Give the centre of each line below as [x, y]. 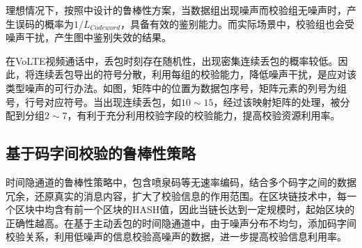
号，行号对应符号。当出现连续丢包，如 [93, 101]
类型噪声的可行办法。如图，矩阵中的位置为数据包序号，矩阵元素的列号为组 [176, 87]
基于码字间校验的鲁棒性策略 [101, 153]
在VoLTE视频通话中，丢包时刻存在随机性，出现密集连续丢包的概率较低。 [172, 60]
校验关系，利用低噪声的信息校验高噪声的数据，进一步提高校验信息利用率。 [176, 237]
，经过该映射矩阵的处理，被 [277, 101]
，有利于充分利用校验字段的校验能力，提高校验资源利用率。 [204, 115]
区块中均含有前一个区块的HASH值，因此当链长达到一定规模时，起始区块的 [185, 209]
